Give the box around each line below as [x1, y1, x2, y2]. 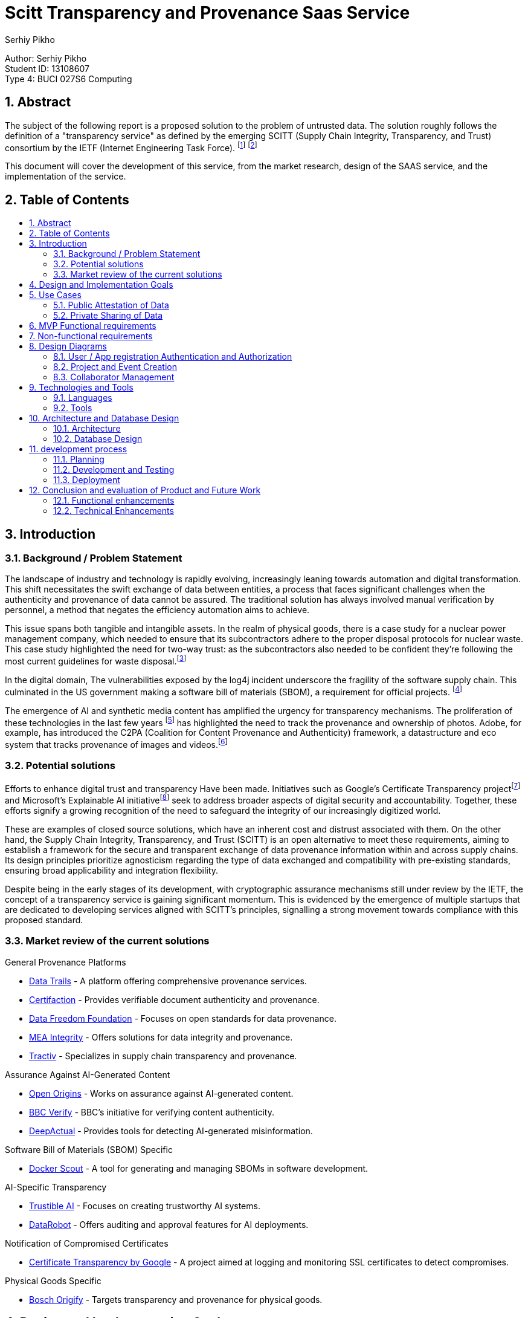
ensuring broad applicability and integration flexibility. [5, 865, 218, 875]
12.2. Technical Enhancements [53, 505, 174, 516]
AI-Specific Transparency [5, 1181, 107, 1192]
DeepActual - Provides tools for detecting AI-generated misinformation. [29, 1125, 313, 1136]
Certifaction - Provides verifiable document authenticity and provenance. [29, 994, 320, 1005]
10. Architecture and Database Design [29, 413, 179, 424]
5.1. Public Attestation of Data [53, 300, 169, 311]
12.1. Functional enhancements [53, 495, 175, 506]
